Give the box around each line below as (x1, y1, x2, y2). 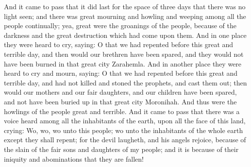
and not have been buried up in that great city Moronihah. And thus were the (4, 96, 237, 106)
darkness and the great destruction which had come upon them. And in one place (4, 30, 247, 40)
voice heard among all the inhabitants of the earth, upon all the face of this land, (4, 116, 246, 126)
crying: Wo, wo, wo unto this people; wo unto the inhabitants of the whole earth (4, 125, 243, 135)
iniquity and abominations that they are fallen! (4, 153, 144, 164)
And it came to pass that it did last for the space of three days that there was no (4, 1, 246, 11)
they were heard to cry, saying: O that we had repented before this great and (4, 39, 234, 50)
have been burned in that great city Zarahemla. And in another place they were (4, 58, 242, 68)
